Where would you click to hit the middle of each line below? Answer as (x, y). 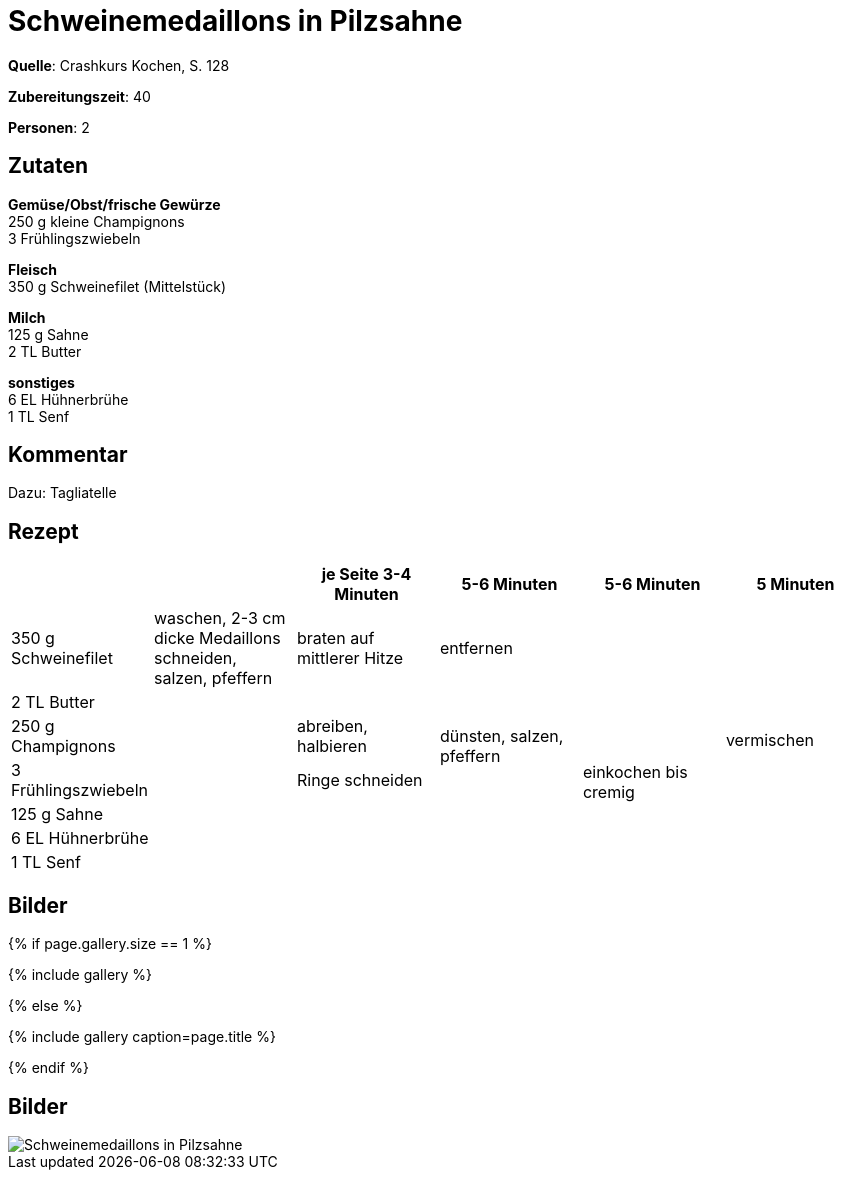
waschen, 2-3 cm (219, 618)
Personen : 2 (49, 127)
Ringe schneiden (359, 780)
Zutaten (48, 166)
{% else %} (45, 1006)
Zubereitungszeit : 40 (79, 96)
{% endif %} (48, 1068)
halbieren (331, 746)
